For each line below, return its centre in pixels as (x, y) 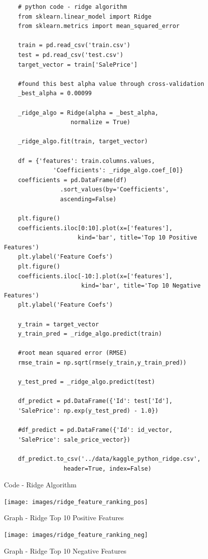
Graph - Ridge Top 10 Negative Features (65, 550)
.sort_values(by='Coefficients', (115, 190)
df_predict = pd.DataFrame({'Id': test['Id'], (95, 401)
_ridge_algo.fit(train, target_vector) (83, 142)
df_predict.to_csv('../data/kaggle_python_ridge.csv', (109, 459)
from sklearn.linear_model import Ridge (85, 16)
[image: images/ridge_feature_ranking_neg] (76, 535)
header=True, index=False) (107, 468)
